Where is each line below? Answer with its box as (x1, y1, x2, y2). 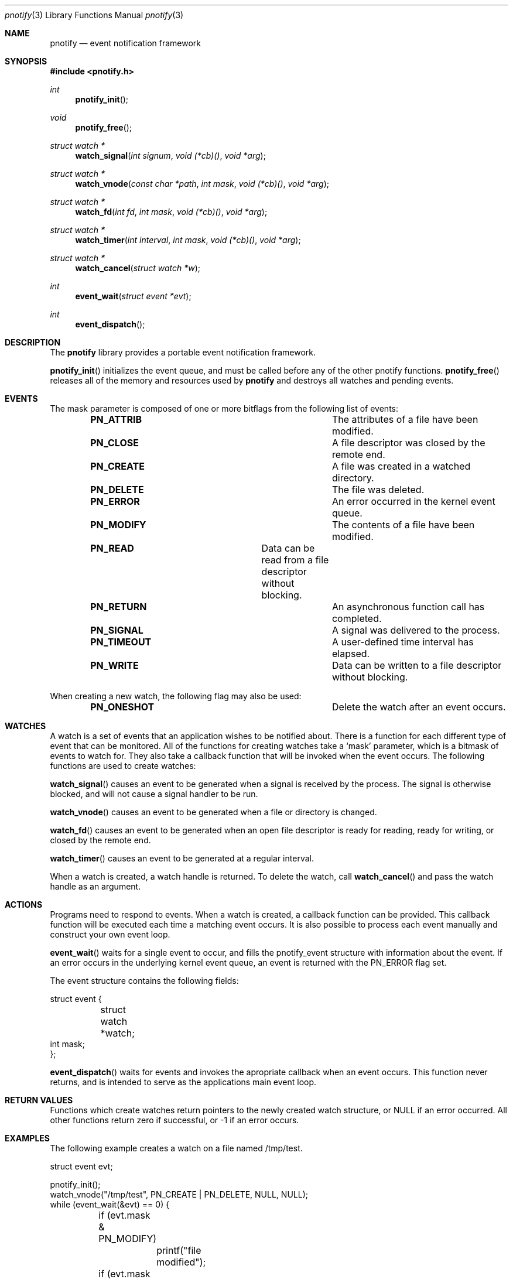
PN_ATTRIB (90, 413, 142, 425)
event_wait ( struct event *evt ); (75, 291, 191, 301)
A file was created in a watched (331, 460, 471, 472)
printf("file (156, 1244, 201, 1256)
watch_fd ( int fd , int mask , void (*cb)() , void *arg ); (75, 207, 268, 217)
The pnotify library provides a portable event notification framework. (50, 347, 316, 357)
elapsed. (331, 648, 370, 659)
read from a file (261, 554, 329, 566)
